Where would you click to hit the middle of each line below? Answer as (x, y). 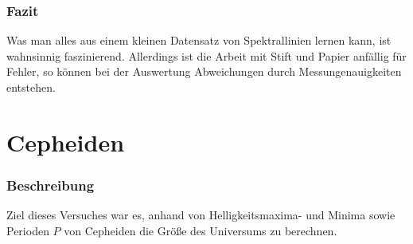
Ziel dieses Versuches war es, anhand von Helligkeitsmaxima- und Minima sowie (201, 215)
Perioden (28, 230)
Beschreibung (51, 185)
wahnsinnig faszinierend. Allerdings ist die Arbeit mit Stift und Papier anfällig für (206, 55)
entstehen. (31, 87)
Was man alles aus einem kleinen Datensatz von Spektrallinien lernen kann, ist (199, 40)
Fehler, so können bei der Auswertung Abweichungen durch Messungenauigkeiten (204, 71)
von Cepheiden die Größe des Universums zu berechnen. (201, 230)
